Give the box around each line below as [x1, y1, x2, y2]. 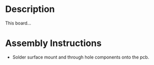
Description [5, 3, 55, 15]
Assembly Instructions [5, 37, 101, 49]
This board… [5, 20, 31, 26]
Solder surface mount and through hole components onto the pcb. [12, 54, 149, 60]
